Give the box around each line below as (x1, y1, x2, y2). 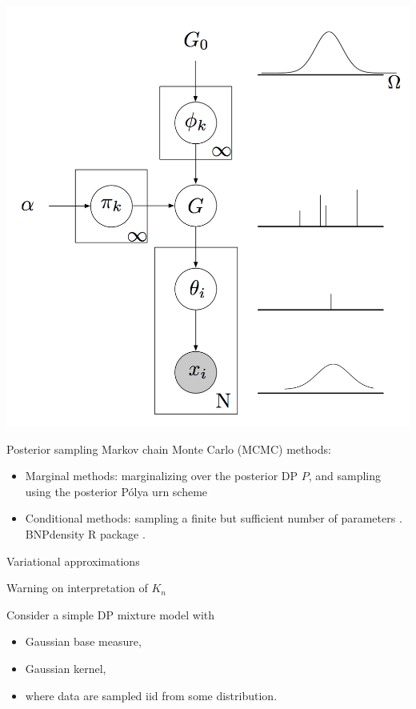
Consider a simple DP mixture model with (6, 606, 215, 623)
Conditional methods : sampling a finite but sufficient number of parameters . (25, 510, 402, 527)
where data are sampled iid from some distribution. (25, 687, 278, 703)
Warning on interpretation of (6, 579, 148, 596)
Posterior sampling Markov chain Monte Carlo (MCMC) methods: (6, 440, 331, 457)
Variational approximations (6, 552, 140, 569)
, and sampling (308, 467, 382, 484)
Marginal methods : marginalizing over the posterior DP (25, 467, 298, 484)
